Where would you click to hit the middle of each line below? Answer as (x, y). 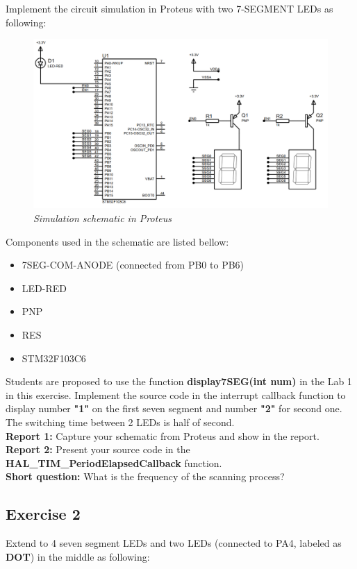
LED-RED (44, 288)
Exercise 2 (43, 514)
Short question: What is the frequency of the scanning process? (145, 476)
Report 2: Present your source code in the (98, 449)
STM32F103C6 (54, 358)
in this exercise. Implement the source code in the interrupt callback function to (176, 394)
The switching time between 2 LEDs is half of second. (120, 422)
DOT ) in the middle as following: (78, 556)
